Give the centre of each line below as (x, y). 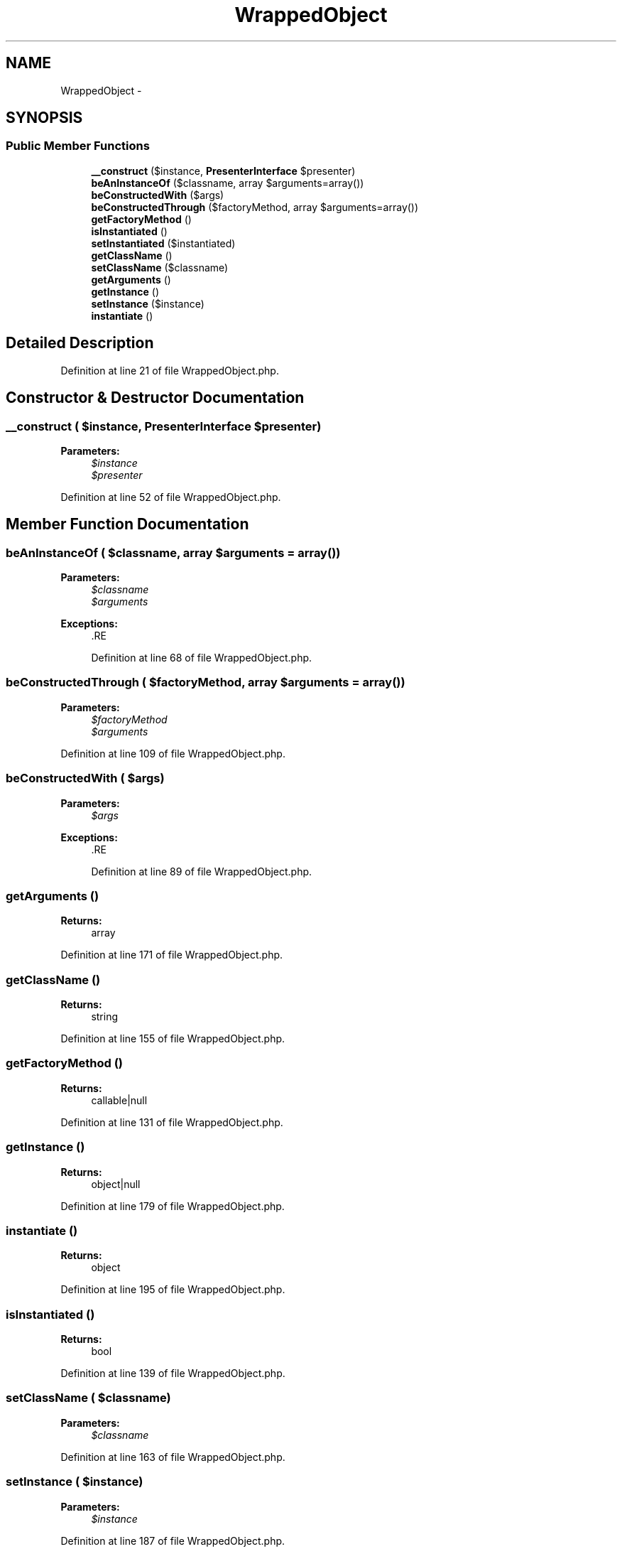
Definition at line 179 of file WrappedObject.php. (173, 1206)
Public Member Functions (78, 146)
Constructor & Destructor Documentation (155, 398)
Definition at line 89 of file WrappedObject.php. (202, 871)
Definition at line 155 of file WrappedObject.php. (173, 1039)
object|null (116, 1184)
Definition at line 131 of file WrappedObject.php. (172, 1122)
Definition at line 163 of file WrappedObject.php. (173, 1457)
